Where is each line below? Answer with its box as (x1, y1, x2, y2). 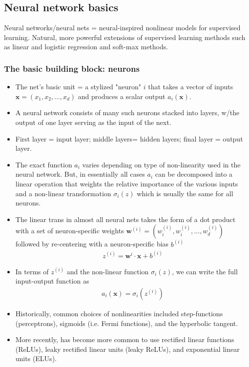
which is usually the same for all (137, 188, 233, 198)
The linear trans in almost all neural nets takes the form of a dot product (15, 214, 236, 224)
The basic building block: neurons (4, 62, 140, 74)
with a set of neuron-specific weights (15, 225, 124, 236)
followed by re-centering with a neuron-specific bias (15, 239, 169, 249)
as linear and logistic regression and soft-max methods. (4, 41, 168, 52)
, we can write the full (172, 266, 238, 276)
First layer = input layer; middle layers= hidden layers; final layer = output (15, 133, 243, 143)
